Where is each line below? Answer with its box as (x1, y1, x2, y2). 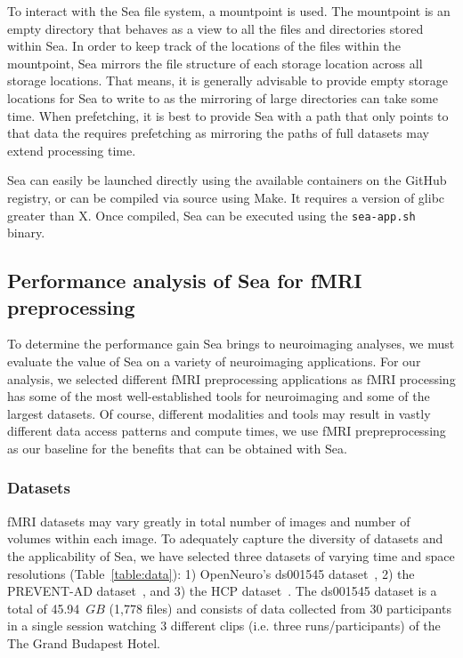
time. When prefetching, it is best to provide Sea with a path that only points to (7, 106, 449, 124)
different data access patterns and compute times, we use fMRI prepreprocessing (7, 421, 446, 440)
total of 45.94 (7, 598, 80, 617)
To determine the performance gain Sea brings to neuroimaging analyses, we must (7, 334, 455, 353)
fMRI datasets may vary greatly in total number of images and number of (7, 511, 410, 530)
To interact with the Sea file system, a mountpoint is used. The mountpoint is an (7, 2, 451, 20)
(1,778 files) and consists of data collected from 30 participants (109, 598, 451, 617)
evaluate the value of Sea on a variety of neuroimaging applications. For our (7, 351, 421, 370)
